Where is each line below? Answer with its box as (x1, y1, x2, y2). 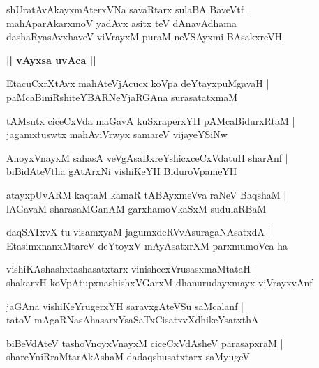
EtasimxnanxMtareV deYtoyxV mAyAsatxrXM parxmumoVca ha (6, 238, 288, 252)
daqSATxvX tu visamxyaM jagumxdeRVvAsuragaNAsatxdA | (6, 224, 271, 239)
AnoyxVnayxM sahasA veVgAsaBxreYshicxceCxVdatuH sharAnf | (6, 150, 288, 164)
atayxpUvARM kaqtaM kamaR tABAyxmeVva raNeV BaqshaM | (6, 187, 287, 201)
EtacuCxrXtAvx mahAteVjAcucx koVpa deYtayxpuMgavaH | (6, 76, 269, 91)
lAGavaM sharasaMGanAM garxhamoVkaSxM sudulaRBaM (6, 201, 267, 215)
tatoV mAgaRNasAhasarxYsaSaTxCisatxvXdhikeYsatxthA (6, 312, 259, 327)
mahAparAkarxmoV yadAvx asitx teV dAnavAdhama (6, 15, 237, 30)
